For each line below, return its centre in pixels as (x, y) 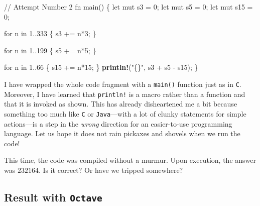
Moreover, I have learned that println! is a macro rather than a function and (125, 94)
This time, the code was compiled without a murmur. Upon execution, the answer (130, 160)
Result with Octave (53, 197)
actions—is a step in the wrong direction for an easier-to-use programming (118, 123)
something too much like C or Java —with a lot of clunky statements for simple (125, 113)
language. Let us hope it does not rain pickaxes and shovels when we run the (122, 133)
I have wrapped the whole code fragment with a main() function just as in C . (123, 84)
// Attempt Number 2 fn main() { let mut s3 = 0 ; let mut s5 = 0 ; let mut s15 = (128, 7)
